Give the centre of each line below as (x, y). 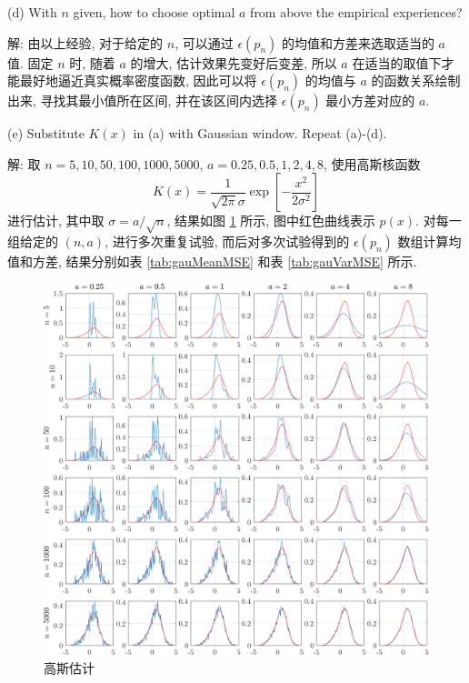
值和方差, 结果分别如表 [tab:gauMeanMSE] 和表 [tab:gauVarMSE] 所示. (212, 261)
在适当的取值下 (397, 62)
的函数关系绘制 (416, 80)
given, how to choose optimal (154, 12)
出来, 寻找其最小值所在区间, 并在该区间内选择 (143, 100)
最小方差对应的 (370, 100)
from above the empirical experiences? (356, 12)
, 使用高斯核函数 (372, 163)
